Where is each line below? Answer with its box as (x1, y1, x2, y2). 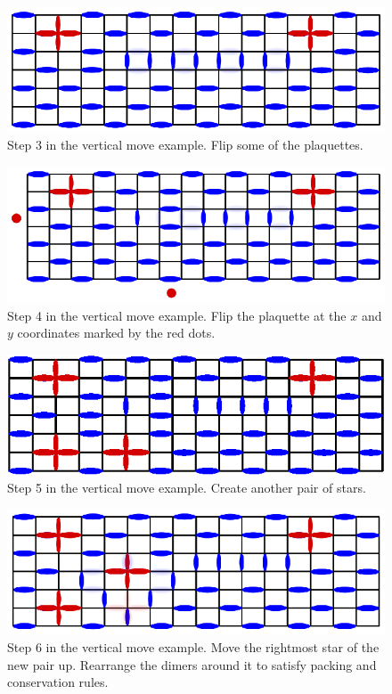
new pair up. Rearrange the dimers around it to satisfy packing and (7, 655, 377, 674)
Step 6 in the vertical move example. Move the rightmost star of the (7, 637, 380, 656)
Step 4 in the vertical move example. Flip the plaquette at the (7, 306, 347, 324)
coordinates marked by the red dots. (17, 323, 216, 342)
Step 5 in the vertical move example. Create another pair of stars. (7, 478, 366, 496)
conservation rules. (7, 673, 109, 691)
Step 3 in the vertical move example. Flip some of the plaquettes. (7, 135, 363, 154)
